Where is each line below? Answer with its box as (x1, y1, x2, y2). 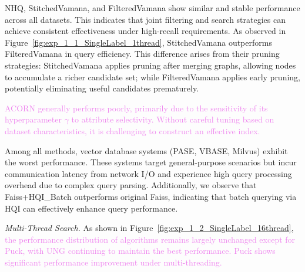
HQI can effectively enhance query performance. (5, 202, 178, 214)
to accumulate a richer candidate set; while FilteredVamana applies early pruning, (5, 70, 301, 83)
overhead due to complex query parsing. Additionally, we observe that (5, 179, 257, 191)
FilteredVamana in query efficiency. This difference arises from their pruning (5, 47, 280, 60)
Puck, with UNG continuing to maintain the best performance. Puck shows (5, 244, 276, 257)
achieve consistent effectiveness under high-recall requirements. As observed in (5, 25, 286, 37)
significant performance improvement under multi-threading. (5, 256, 222, 268)
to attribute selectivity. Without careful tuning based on (71, 113, 274, 125)
